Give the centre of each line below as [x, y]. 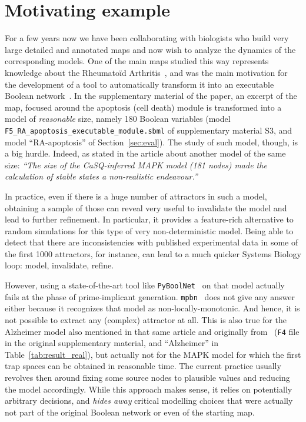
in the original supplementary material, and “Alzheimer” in [112, 343]
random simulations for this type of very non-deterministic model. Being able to [149, 230]
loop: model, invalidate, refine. [59, 265]
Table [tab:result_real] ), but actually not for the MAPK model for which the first [153, 354]
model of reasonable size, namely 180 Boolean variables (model [118, 119]
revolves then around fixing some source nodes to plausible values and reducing [147, 377]
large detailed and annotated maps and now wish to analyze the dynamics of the [150, 49]
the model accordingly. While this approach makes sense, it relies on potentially [149, 389]
